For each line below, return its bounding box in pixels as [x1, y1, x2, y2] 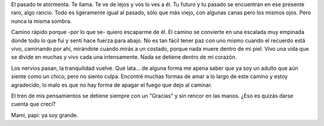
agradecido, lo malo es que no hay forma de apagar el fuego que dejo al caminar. [11, 81, 212, 88]
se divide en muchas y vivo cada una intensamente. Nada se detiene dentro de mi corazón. [11, 54, 237, 61]
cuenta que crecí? [11, 100, 56, 107]
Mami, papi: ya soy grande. [11, 111, 79, 119]
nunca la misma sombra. [11, 17, 72, 24]
